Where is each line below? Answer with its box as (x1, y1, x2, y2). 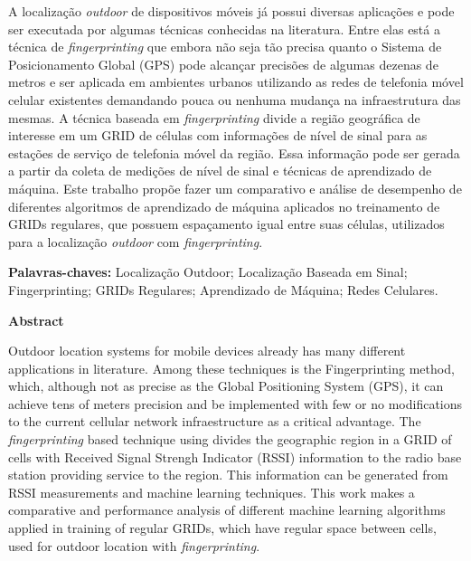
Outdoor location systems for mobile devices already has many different (8, 341, 406, 360)
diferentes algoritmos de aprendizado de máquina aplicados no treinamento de (8, 196, 440, 215)
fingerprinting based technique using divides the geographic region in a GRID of (8, 430, 452, 449)
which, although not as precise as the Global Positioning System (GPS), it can (8, 376, 444, 395)
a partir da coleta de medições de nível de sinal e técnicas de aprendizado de (8, 161, 432, 180)
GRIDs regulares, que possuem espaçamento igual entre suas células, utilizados (8, 214, 445, 233)
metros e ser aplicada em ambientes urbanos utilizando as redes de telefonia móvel (8, 72, 464, 91)
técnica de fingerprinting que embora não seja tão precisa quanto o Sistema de (8, 37, 442, 56)
